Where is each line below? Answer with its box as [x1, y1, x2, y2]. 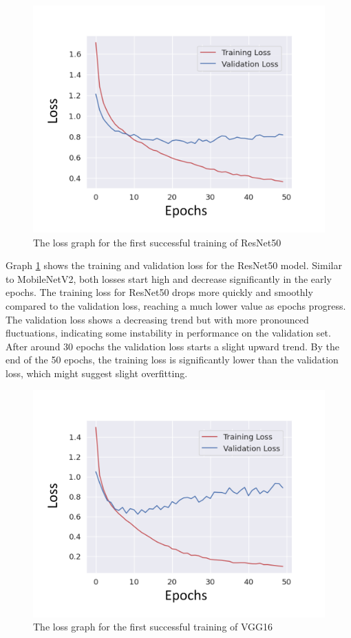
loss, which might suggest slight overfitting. [6, 365, 188, 380]
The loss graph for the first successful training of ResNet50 [33, 235, 281, 249]
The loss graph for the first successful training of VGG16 [33, 619, 273, 634]
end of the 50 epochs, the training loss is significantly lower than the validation [6, 352, 339, 367]
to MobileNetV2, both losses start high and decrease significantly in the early [6, 271, 332, 286]
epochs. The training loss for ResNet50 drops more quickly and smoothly [6, 285, 313, 299]
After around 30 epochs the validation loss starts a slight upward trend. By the [6, 339, 340, 353]
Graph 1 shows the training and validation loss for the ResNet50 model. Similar [6, 258, 342, 273]
